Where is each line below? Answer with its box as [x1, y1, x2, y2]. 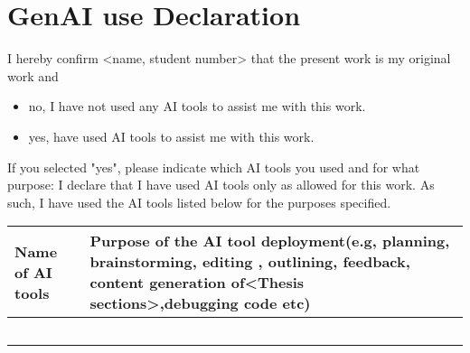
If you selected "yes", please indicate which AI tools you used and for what [7, 157, 420, 176]
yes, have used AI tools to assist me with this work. [28, 126, 315, 145]
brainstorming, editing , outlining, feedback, [89, 251, 410, 273]
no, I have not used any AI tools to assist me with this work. [28, 97, 366, 116]
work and [7, 66, 59, 85]
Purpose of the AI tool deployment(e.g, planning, [89, 230, 450, 252]
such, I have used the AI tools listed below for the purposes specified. [7, 192, 391, 211]
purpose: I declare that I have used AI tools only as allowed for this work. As [7, 175, 435, 194]
